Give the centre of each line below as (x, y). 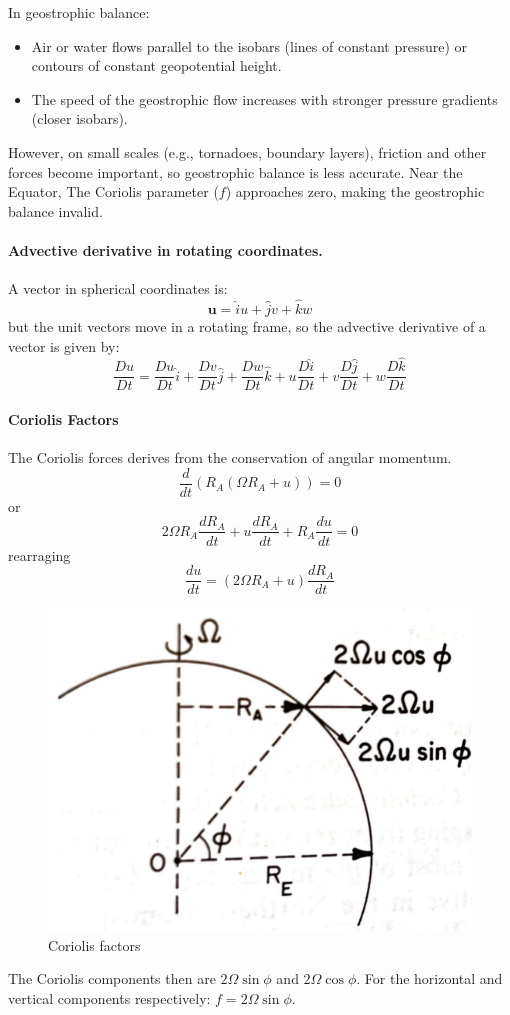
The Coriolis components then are (112, 978)
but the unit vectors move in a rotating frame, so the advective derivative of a (247, 325)
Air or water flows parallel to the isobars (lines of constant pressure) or (249, 45)
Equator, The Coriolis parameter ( (113, 191)
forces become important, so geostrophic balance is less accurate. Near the (235, 171)
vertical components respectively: (109, 997)
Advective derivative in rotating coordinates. (165, 249)
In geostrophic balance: (79, 12)
